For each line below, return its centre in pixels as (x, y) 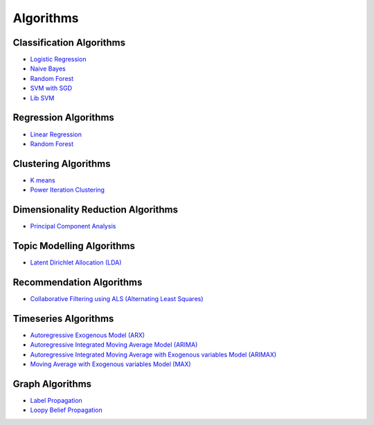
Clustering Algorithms (62, 164)
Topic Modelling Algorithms (74, 246)
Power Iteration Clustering (68, 190)
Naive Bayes (48, 69)
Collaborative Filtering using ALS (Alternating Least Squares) (117, 298)
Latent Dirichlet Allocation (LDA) (76, 262)
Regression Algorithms (63, 118)
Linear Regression (56, 134)
